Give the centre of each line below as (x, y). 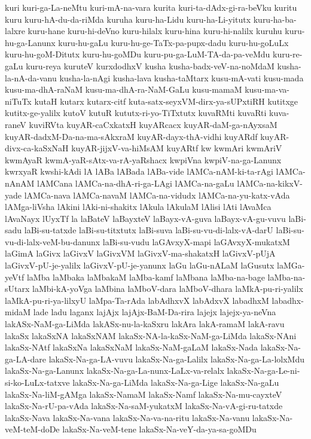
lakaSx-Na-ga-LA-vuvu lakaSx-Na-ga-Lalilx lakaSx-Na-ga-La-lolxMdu (176, 359)
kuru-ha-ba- (275, 19)
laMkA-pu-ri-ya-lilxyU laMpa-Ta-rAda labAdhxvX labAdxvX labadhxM (137, 300)
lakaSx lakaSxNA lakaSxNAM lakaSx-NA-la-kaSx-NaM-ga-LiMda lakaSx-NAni (151, 335)
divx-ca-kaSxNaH (37, 148)
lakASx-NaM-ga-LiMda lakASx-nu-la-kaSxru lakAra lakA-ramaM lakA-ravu (145, 324)
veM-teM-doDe (32, 429)
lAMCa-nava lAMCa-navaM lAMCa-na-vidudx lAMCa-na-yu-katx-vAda (157, 195)
